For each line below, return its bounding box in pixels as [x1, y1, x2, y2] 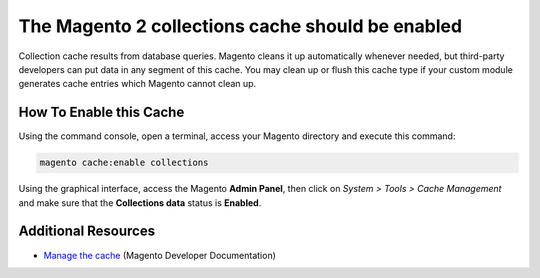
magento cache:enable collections [39, 157, 209, 169]
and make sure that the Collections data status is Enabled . [18, 196, 262, 209]
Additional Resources [18, 223, 155, 240]
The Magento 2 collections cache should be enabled [18, 15, 463, 37]
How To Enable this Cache [18, 104, 185, 121]
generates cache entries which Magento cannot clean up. [18, 78, 257, 90]
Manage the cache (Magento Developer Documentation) [43, 249, 277, 261]
